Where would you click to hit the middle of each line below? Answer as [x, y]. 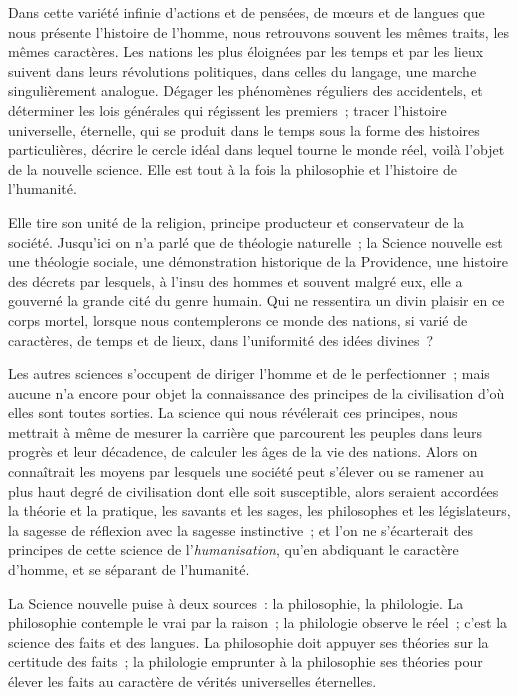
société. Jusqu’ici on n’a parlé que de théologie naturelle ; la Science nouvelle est [255, 241]
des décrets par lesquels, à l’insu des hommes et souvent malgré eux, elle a [235, 280]
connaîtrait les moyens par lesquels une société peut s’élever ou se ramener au [246, 471]
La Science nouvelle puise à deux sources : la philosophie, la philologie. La [236, 602]
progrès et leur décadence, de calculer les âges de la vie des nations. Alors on [243, 451]
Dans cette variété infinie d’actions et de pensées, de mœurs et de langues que [246, 12]
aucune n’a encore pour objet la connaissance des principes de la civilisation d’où [256, 392]
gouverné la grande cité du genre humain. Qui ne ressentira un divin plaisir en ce [256, 300]
